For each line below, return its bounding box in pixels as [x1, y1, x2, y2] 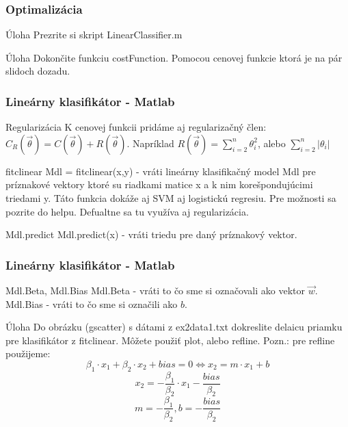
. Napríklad [126, 135, 174, 150]
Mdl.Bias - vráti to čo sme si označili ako [5, 296, 178, 311]
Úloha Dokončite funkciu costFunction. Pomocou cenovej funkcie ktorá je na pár [5, 50, 343, 64]
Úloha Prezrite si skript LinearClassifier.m [5, 27, 183, 42]
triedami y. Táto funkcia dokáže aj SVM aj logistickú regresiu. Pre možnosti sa [5, 191, 336, 205]
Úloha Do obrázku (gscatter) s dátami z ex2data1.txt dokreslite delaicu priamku [5, 320, 343, 334]
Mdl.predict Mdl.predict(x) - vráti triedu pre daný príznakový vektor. [5, 227, 297, 242]
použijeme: [5, 346, 51, 361]
